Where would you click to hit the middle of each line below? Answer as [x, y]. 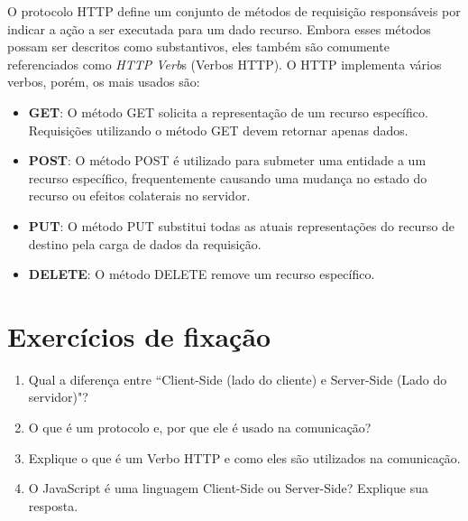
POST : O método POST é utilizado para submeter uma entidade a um [227, 160]
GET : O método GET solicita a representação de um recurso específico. [228, 112]
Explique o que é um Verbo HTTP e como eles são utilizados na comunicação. [244, 457]
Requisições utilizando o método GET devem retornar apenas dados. [218, 130]
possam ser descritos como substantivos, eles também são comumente [198, 47]
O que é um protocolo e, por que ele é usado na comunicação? [200, 428]
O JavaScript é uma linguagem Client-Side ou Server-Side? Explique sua [228, 488]
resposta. [53, 505]
